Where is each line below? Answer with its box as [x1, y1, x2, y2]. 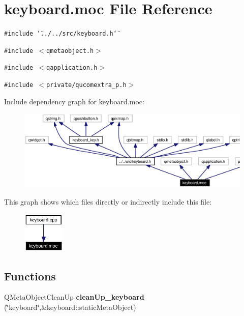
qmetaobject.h [46, 47, 94, 54]
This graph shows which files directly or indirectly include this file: [4, 196, 212, 207]
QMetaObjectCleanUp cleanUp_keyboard [4, 292, 144, 302]
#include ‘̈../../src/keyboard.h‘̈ [4, 30, 117, 38]
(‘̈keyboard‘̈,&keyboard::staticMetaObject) [4, 301, 136, 312]
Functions [4, 268, 56, 283]
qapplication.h [46, 64, 98, 72]
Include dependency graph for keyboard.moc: [4, 96, 144, 106]
